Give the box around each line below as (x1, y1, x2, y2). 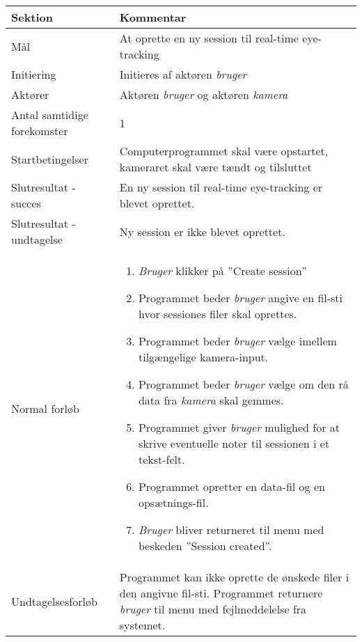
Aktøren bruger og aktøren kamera (119, 86, 288, 102)
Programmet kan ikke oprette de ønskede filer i (119, 569, 349, 585)
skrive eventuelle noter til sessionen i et (138, 435, 330, 451)
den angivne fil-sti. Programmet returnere (119, 585, 323, 601)
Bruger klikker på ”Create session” (138, 263, 308, 279)
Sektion (11, 9, 54, 25)
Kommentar (119, 9, 187, 25)
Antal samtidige (11, 107, 88, 123)
